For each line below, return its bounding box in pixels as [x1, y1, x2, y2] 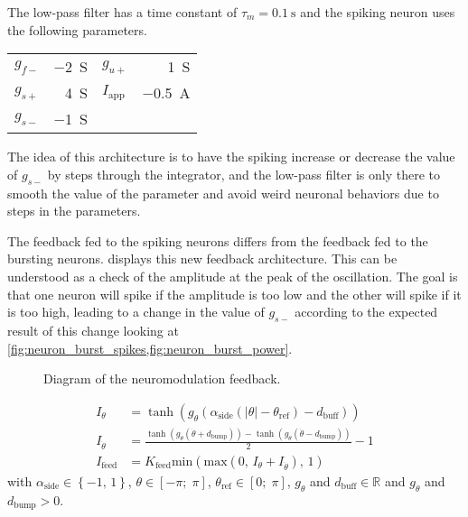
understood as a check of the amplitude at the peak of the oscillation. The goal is [7, 266, 458, 285]
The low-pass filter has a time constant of [7, 3, 238, 21]
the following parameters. [7, 20, 147, 39]
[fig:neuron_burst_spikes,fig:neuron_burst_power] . [7, 338, 293, 357]
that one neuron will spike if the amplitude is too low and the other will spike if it [7, 284, 462, 303]
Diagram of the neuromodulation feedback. [43, 369, 281, 388]
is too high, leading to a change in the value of [7, 302, 265, 321]
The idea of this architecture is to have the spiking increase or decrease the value [7, 147, 455, 166]
